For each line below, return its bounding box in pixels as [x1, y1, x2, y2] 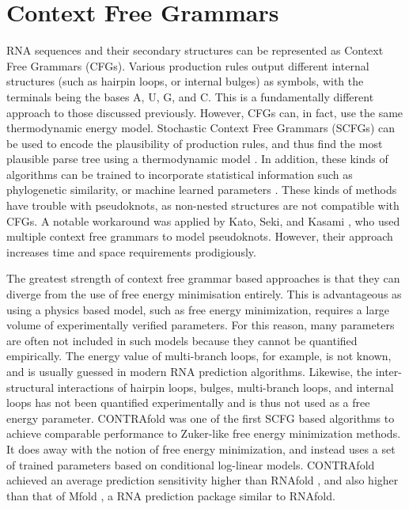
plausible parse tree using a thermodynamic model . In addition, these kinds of [6, 150, 388, 167]
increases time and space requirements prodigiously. [6, 243, 256, 260]
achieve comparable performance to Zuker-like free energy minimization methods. [6, 425, 401, 442]
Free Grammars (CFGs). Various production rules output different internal [6, 57, 369, 74]
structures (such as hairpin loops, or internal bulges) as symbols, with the [6, 73, 364, 89]
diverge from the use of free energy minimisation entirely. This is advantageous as [6, 286, 402, 302]
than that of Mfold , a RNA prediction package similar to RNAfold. [6, 487, 335, 503]
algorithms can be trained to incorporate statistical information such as [6, 165, 353, 182]
